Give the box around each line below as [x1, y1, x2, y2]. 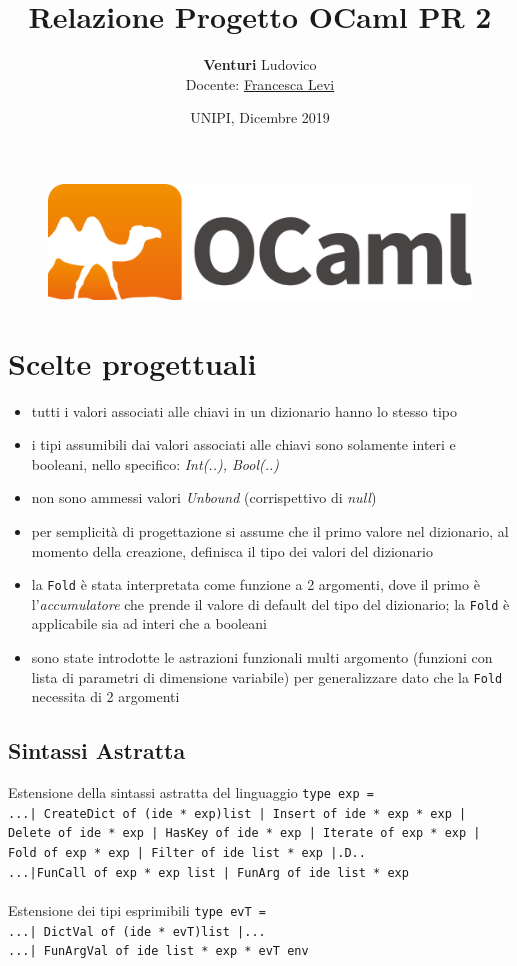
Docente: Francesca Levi [185, 73, 335, 94]
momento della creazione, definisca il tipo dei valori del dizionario [31, 540, 433, 561]
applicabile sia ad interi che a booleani [31, 613, 267, 634]
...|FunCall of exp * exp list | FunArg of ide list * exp [8, 865, 409, 880]
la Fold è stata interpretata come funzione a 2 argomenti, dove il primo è [31, 574, 480, 595]
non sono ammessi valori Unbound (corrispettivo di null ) [31, 487, 377, 508]
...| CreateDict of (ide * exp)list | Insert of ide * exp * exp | [8, 806, 467, 821]
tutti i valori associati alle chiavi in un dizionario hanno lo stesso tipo [31, 400, 457, 421]
